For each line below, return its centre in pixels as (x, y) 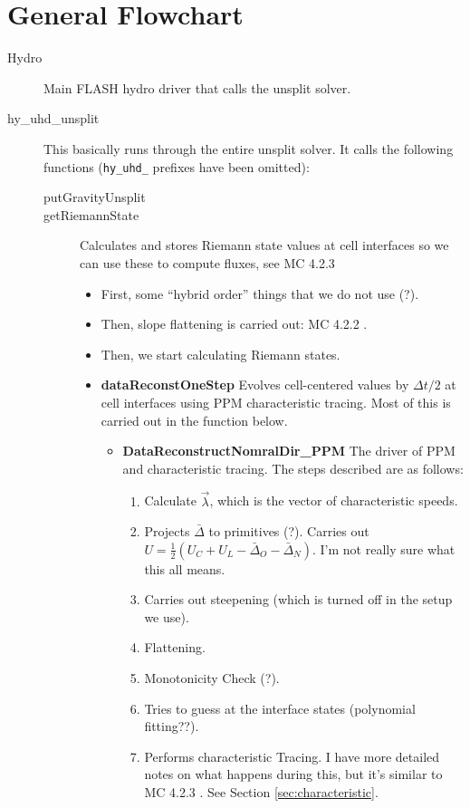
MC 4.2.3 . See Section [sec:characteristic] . (261, 792)
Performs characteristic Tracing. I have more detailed (292, 756)
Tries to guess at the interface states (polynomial (280, 708)
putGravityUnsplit (95, 197)
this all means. (185, 568)
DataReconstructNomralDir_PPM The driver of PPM (289, 451)
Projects (167, 531)
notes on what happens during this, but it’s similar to (293, 774)
